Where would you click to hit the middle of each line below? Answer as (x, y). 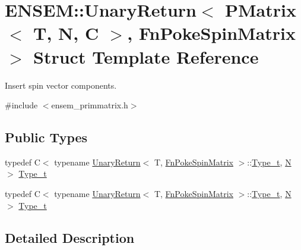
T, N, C (66, 33)
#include (21, 105)
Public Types (46, 137)
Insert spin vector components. (61, 85)
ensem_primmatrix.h (90, 105)
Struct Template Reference (146, 56)
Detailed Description (70, 237)
